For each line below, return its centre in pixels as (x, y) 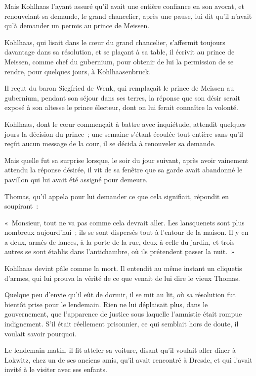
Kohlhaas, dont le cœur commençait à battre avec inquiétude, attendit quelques (125, 124)
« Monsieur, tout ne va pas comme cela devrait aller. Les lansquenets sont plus (125, 222)
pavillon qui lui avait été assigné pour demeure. (76, 179)
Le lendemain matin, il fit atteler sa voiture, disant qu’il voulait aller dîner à (120, 350)
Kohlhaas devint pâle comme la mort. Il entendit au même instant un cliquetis (123, 268)
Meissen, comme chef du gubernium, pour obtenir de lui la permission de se (119, 61)
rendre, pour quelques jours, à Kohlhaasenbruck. (78, 71)
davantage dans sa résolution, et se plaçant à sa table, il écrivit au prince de (120, 52)
